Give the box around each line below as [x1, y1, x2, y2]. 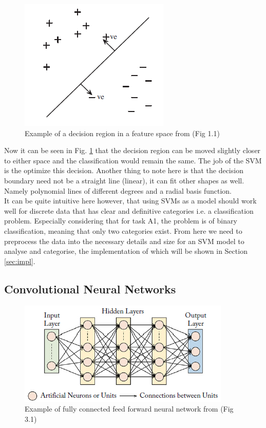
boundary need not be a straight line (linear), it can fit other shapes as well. [4, 175, 244, 185]
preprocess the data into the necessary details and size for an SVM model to [4, 235, 244, 246]
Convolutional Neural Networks [4, 281, 176, 296]
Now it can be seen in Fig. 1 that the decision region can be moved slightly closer [4, 145, 261, 156]
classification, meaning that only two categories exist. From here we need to [4, 225, 242, 236]
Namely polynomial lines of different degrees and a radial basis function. [4, 185, 232, 196]
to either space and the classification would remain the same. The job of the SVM [4, 155, 262, 165]
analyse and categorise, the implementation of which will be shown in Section [4, 246, 248, 256]
